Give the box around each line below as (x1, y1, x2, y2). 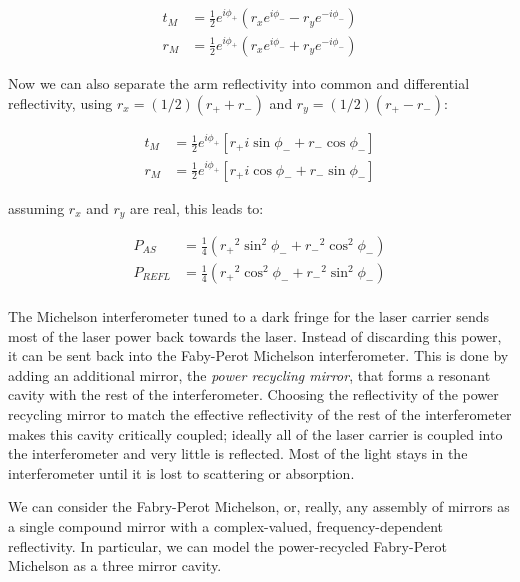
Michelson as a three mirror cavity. (8, 555, 222, 576)
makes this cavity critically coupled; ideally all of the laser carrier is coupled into (8, 423, 503, 444)
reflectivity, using (8, 92, 113, 113)
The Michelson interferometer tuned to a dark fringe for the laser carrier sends (8, 306, 489, 327)
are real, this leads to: (130, 197, 264, 218)
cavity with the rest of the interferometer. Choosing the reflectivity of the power (8, 384, 499, 405)
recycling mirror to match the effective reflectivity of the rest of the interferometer (8, 404, 512, 425)
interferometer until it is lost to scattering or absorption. (8, 462, 355, 483)
